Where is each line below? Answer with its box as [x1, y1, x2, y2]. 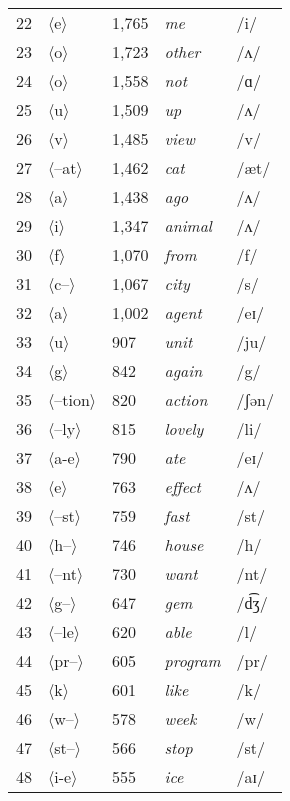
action [164, 388, 208, 411]
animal [164, 214, 212, 237]
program [164, 649, 221, 672]
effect [164, 475, 201, 498]
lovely [164, 417, 204, 440]
